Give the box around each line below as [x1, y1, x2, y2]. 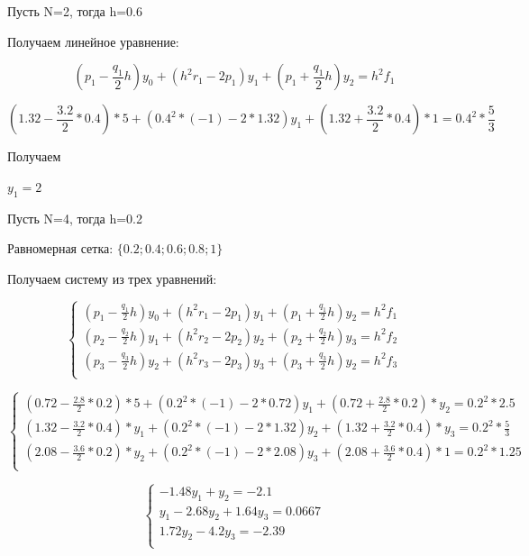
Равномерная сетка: [7, 239, 114, 258]
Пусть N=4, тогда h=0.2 [7, 208, 142, 227]
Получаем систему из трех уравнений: [7, 269, 217, 287]
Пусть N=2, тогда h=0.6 [7, 2, 142, 20]
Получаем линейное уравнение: [7, 32, 179, 50]
